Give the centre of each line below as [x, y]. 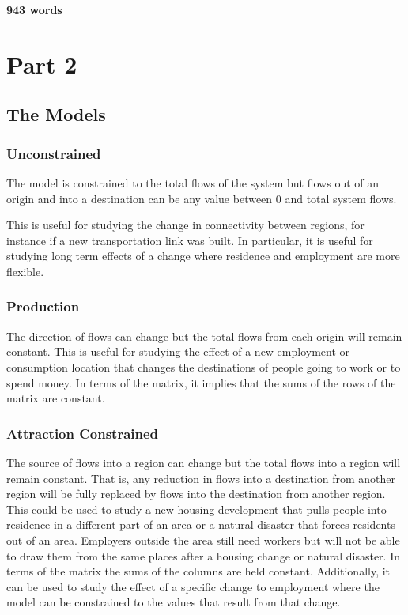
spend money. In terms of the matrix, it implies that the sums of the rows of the [201, 382]
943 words [34, 9]
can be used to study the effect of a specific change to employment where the [193, 586]
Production [43, 306]
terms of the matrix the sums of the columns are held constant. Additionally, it [198, 571]
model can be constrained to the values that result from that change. [174, 602]
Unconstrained [54, 153]
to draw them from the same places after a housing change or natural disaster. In [203, 555]
